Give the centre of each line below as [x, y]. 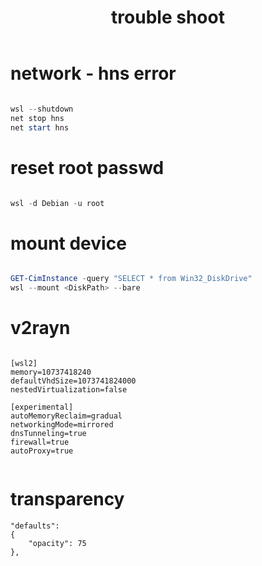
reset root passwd [87, 167]
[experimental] [42, 407]
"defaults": [35, 526]
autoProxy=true [42, 451]
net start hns [40, 127]
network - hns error [93, 73]
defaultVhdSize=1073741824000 [73, 381]
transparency [67, 499]
